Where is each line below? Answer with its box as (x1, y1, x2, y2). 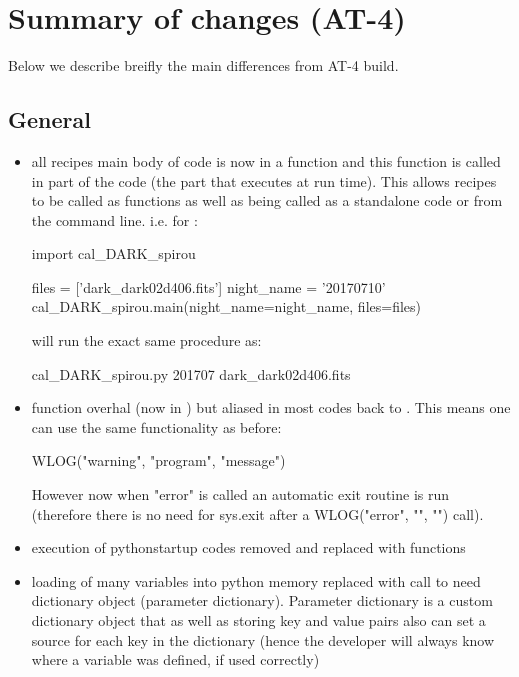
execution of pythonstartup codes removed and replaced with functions (31, 537, 466, 558)
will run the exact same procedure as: (31, 330, 262, 351)
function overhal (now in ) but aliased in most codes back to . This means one (31, 397, 511, 418)
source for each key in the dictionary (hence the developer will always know (31, 629, 495, 650)
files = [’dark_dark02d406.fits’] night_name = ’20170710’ (31, 276, 386, 297)
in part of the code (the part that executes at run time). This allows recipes (31, 170, 497, 191)
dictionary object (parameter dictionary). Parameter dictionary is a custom (31, 590, 493, 611)
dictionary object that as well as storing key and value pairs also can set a (31, 610, 486, 631)
